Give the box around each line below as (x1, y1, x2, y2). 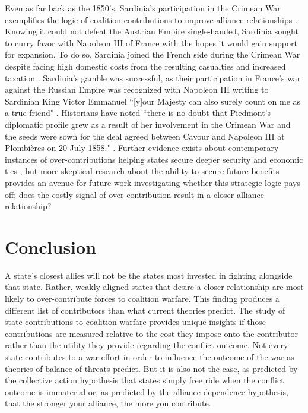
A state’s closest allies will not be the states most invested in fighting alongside (5, 269, 293, 281)
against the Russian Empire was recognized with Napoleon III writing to (5, 83, 269, 96)
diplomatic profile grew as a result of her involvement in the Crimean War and (5, 118, 291, 130)
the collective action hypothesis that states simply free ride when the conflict (5, 374, 284, 386)
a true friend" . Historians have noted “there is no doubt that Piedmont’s (5, 106, 271, 119)
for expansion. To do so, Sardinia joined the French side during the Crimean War (5, 48, 300, 61)
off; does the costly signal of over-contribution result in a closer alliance (5, 188, 264, 200)
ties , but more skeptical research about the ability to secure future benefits (5, 165, 280, 177)
